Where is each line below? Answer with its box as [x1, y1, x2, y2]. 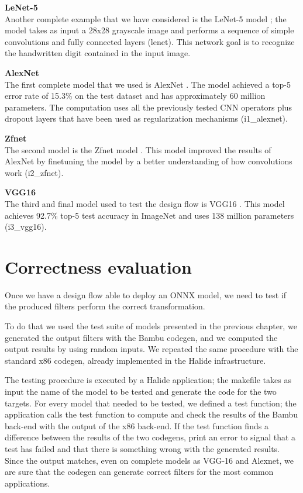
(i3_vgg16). [5, 220, 47, 233]
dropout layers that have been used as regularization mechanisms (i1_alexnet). [5, 112, 288, 125]
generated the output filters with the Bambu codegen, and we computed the [5, 331, 278, 343]
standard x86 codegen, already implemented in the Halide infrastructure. [5, 354, 266, 366]
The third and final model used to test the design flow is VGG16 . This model [5, 197, 285, 209]
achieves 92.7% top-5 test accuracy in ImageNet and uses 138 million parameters [5, 209, 294, 221]
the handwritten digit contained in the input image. [5, 47, 191, 59]
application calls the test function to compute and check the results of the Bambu [5, 408, 298, 420]
